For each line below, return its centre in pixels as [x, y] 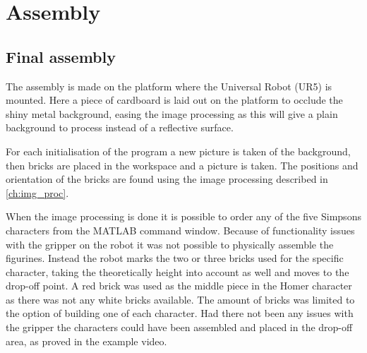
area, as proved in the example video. [86, 341]
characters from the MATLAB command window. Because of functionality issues [180, 230]
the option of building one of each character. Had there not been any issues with [180, 313]
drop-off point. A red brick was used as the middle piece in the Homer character [179, 286]
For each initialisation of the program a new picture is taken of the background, [178, 151]
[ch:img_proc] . [37, 192]
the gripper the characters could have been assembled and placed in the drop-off [179, 327]
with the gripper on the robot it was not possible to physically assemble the [170, 244]
